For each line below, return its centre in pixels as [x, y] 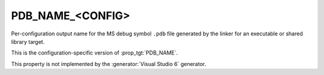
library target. [28, 41]
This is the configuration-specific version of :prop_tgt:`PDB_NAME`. [94, 53]
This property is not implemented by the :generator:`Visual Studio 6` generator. [109, 64]
